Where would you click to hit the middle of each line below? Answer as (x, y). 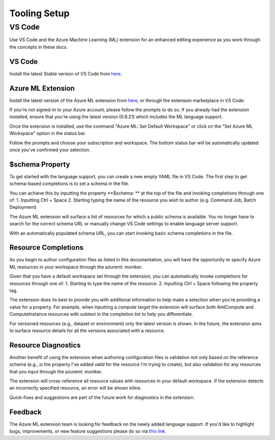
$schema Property (40, 164)
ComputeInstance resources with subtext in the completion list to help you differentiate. (101, 314)
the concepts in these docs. (39, 47)
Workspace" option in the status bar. (48, 133)
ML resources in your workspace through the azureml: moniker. (76, 267)
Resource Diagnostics (45, 345)
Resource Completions (46, 248)
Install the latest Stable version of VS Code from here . (66, 73)
